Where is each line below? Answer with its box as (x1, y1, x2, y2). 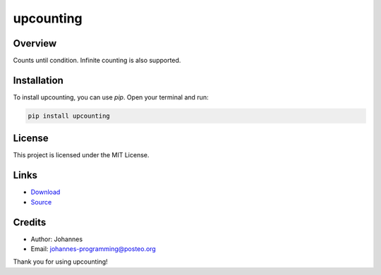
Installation (13, 74, 64, 86)
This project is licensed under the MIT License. (13, 151, 150, 159)
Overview (13, 37, 57, 49)
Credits (13, 216, 47, 228)
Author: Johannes (30, 235, 83, 243)
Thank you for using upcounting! (13, 257, 109, 266)
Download (30, 188, 61, 197)
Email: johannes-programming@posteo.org (30, 245, 157, 253)
